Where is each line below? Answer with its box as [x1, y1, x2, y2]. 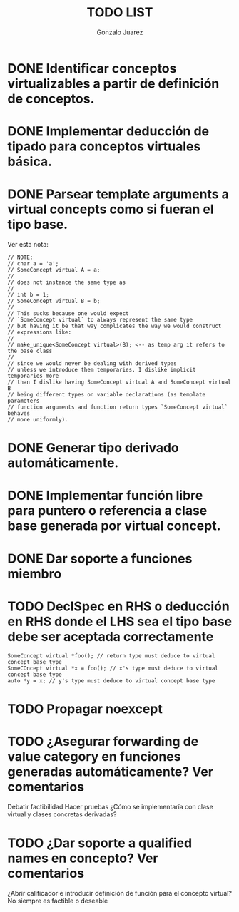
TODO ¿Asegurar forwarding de [7, 733, 199, 749]
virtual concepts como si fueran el [7, 201, 214, 217]
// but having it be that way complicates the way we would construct [7, 322, 222, 330]
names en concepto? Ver [7, 850, 158, 866]
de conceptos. [7, 91, 95, 107]
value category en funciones [7, 748, 181, 764]
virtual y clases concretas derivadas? [7, 810, 117, 819]
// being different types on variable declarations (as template [7, 391, 205, 399]
